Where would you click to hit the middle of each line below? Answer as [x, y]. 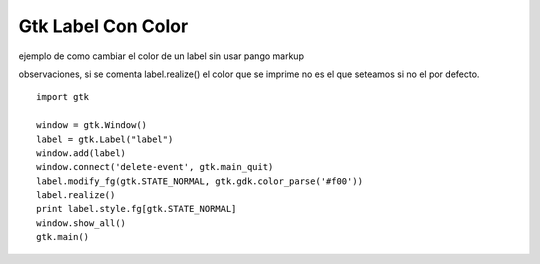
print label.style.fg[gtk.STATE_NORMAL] [136, 209]
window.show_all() [81, 223]
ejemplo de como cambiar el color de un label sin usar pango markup [161, 56]
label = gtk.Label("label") [105, 139]
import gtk [63, 97]
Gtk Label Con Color [103, 26]
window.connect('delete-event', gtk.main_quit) [155, 167]
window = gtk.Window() [92, 125]
